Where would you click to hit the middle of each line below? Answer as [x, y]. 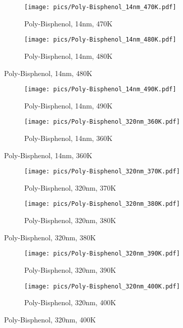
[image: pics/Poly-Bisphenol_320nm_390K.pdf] [102, 254]
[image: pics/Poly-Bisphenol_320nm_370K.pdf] [102, 172]
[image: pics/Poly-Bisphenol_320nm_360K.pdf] [102, 122]
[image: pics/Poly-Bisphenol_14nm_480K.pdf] [100, 40]
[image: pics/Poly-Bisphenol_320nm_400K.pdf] [102, 286]
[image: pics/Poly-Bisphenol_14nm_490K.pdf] [100, 89]
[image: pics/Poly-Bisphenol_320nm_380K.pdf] [102, 204]
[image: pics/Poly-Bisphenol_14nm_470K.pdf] [100, 7]
